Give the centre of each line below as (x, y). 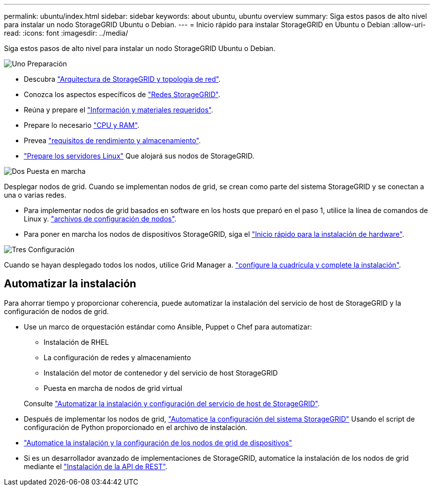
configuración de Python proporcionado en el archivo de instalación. (136, 427)
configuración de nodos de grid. (56, 311)
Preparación (47, 64)
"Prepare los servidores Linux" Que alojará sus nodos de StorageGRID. (139, 156)
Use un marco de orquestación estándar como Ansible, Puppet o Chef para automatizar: (168, 327)
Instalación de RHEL (76, 342)
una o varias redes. (35, 195)
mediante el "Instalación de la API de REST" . (96, 466)
